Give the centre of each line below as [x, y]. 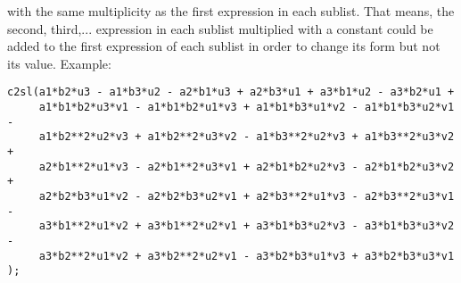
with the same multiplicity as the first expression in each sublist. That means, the [231, 11]
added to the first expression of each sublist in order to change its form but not [224, 46]
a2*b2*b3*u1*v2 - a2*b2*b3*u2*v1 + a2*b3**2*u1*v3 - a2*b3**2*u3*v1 [247, 196]
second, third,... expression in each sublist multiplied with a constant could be [220, 28]
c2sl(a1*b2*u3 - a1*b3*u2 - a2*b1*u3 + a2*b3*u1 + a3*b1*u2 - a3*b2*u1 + [231, 92]
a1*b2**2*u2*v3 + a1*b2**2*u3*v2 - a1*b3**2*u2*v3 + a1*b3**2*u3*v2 [247, 137]
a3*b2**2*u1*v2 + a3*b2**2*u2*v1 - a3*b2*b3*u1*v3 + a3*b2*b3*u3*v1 [247, 256]
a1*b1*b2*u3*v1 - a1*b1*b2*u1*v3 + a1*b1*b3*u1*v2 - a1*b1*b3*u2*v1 [247, 108]
